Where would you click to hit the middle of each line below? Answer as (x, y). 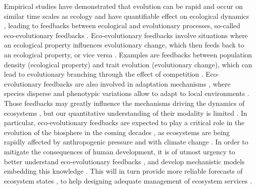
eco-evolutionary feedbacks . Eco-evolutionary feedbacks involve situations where (126, 35)
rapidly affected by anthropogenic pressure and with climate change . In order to (126, 142)
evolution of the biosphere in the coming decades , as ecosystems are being (117, 132)
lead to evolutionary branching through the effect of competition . (104, 74)
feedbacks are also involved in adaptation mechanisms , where (137, 83)
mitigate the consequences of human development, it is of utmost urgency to (120, 151)
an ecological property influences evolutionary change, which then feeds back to (124, 45)
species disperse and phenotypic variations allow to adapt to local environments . (127, 93)
